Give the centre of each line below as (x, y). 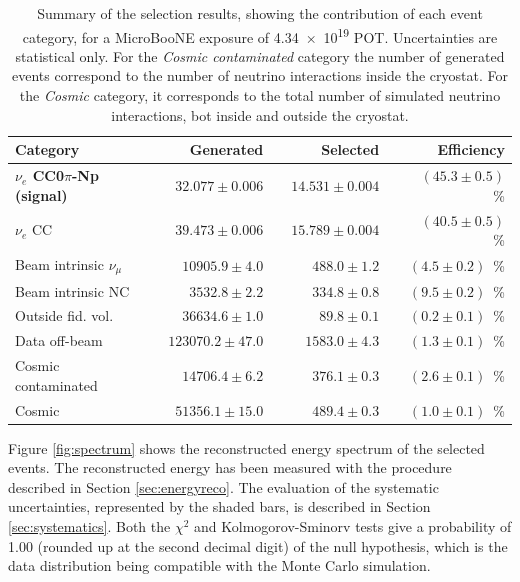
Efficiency (471, 149)
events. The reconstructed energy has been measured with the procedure (230, 467)
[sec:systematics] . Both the (89, 526)
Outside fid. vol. (64, 315)
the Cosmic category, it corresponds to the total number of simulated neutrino (260, 95)
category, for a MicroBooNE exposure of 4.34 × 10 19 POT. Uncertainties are (260, 35)
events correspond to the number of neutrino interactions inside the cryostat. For (260, 75)
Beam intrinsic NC (72, 290)
